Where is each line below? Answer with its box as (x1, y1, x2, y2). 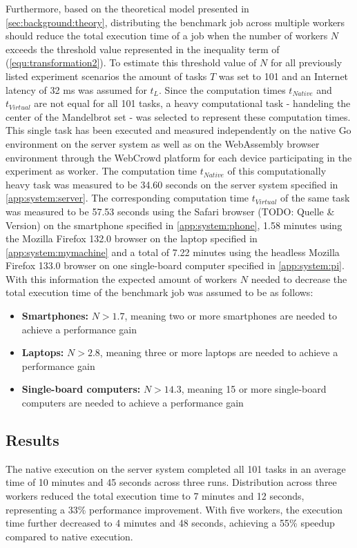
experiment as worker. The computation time (6, 164, 197, 178)
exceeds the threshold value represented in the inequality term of (6, 41, 280, 56)
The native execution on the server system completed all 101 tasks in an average (6, 461, 346, 476)
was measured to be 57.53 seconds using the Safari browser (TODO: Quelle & (6, 204, 335, 218)
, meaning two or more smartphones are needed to (124, 309, 337, 323)
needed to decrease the (251, 271, 347, 286)
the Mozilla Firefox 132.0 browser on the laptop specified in (6, 231, 258, 246)
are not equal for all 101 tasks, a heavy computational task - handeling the (34, 96, 351, 110)
